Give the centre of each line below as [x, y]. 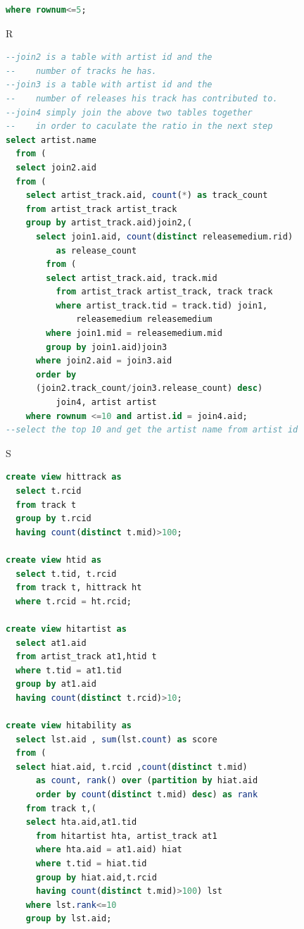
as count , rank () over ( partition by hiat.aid [147, 781]
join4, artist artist [106, 403]
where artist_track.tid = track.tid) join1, [162, 305]
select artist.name [51, 140]
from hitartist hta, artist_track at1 [126, 836]
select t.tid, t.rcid [66, 574]
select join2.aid [56, 167]
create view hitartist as [66, 629]
